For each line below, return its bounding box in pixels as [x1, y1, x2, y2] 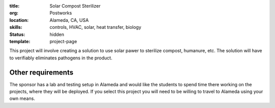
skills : [9, 24, 22, 30]
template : [9, 38, 31, 44]
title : [9, 3, 20, 9]
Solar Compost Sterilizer [49, 3, 101, 9]
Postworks [49, 10, 72, 16]
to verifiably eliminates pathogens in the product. [9, 55, 113, 61]
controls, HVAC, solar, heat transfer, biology [49, 24, 142, 30]
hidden [49, 31, 65, 38]
